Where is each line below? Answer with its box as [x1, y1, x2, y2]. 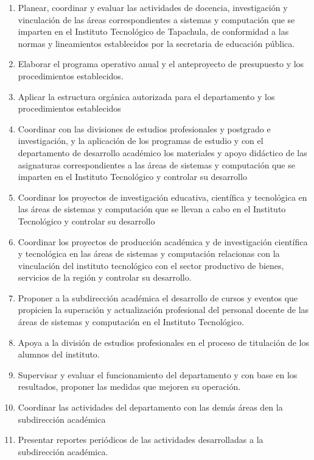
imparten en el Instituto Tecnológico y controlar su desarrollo [18, 170, 247, 183]
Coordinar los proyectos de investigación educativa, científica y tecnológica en [18, 190, 307, 203]
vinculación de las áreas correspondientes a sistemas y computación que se [18, 13, 295, 26]
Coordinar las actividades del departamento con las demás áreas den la [18, 401, 283, 414]
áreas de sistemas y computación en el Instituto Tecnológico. [18, 315, 244, 328]
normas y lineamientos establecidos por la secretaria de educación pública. [18, 37, 295, 49]
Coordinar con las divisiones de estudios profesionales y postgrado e [18, 122, 271, 135]
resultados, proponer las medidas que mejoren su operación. [18, 380, 241, 393]
